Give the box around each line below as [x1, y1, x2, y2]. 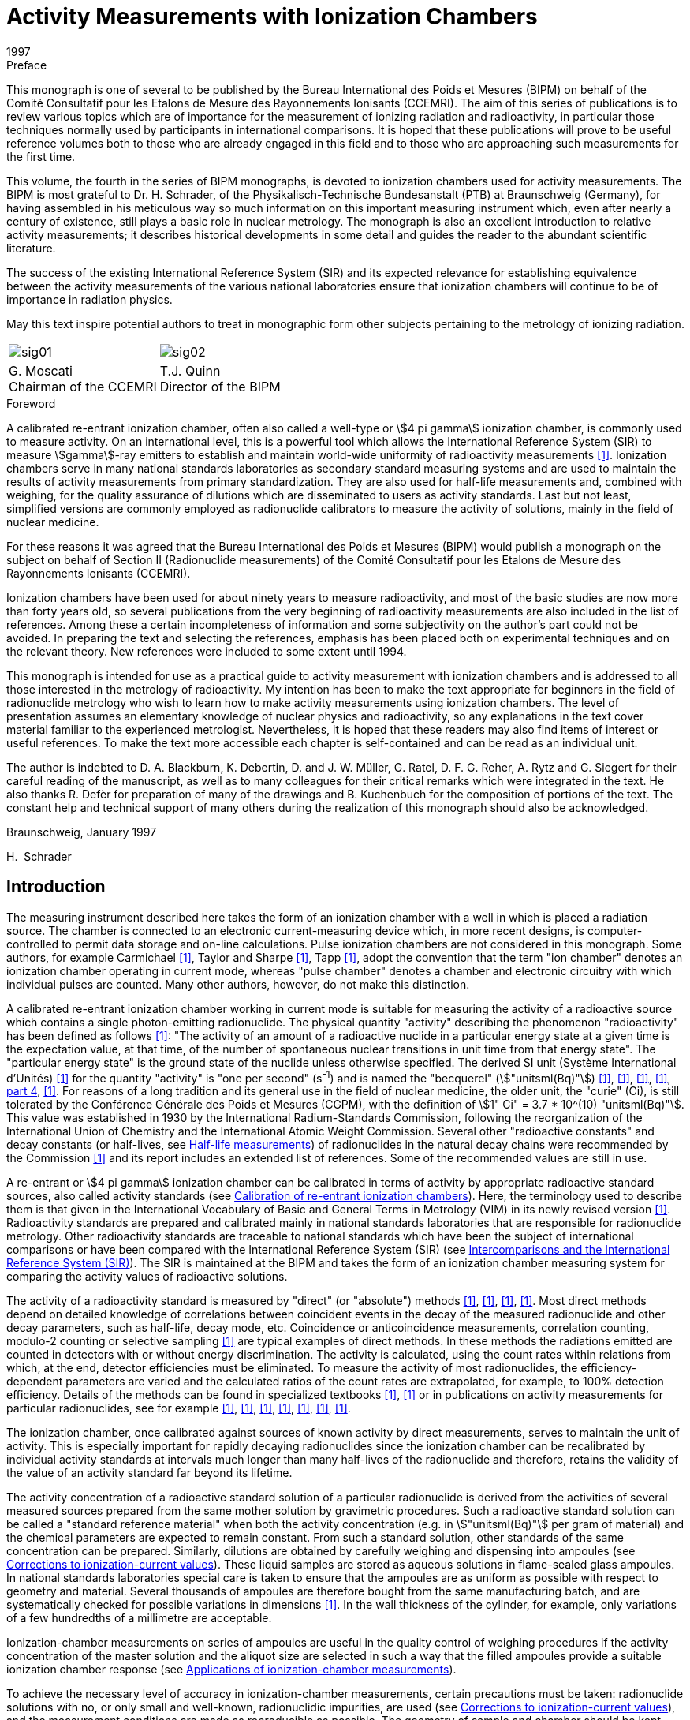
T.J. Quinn [159, 362, 221, 379]
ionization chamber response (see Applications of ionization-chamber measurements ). [6, 1662, 457, 1677]
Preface [6, 58, 47, 72]
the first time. [6, 149, 76, 163]
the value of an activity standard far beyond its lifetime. [6, 1466, 293, 1480]
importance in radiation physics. [6, 292, 173, 306]
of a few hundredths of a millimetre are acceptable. [6, 1611, 272, 1625]
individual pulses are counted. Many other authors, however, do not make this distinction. [6, 977, 470, 991]
